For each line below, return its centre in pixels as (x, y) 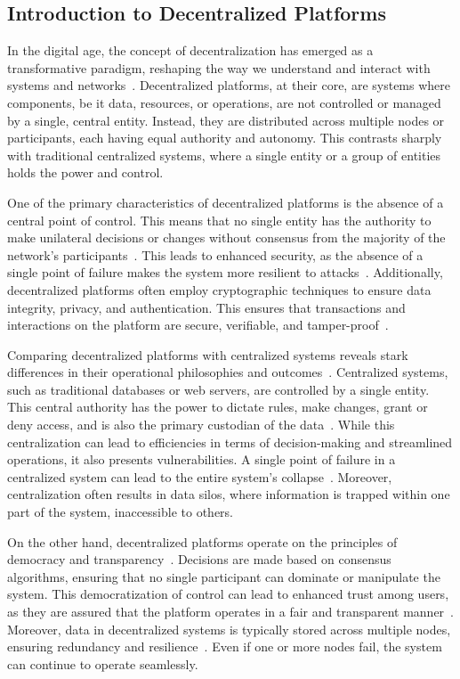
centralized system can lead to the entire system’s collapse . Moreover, (200, 476)
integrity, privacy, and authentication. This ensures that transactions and (206, 307)
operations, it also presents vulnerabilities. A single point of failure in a (202, 459)
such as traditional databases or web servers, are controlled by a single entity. (218, 389)
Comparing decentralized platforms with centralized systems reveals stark (208, 354)
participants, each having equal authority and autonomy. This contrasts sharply (225, 138)
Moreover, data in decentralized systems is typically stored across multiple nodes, (229, 629)
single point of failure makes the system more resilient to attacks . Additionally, (225, 272)
